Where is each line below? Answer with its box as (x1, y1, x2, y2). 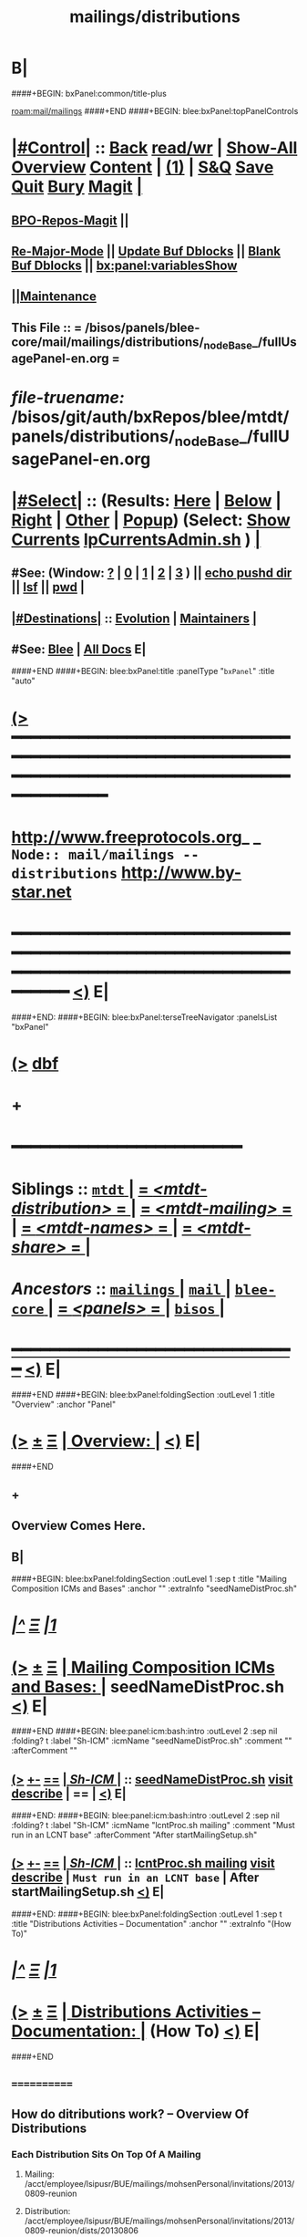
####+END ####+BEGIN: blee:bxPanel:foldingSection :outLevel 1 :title (11, 1389, 275, 1399)
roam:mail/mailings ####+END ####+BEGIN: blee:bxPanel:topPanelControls (11, 105, 299, 116)
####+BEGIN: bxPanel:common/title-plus (11, 88, 168, 99)
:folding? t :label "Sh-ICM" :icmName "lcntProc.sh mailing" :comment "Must (11, 1820, 295, 1831)
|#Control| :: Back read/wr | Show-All (11, 138, 298, 159)
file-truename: (11, 388, 125, 408)
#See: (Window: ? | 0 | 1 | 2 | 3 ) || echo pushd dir (11, 566, 292, 581)
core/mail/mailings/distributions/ (11, 334, 204, 349)
